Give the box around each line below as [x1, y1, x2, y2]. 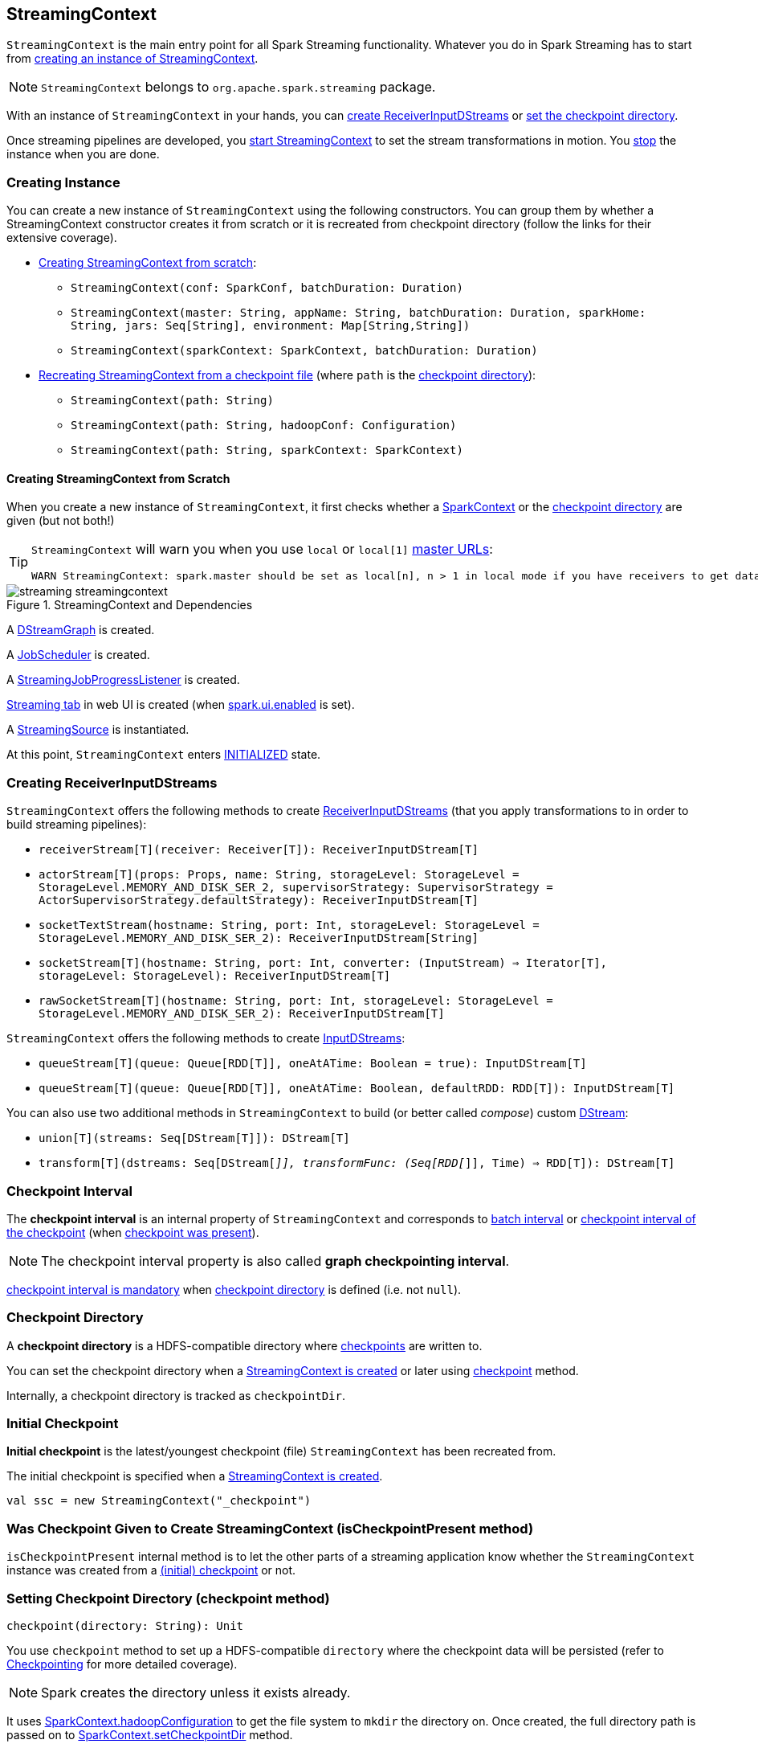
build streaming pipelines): [6, 817, 147, 832]
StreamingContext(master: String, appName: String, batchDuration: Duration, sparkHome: [71, 306, 646, 320]
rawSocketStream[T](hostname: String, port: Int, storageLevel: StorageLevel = [39, 994, 553, 1008]
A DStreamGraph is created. [6, 623, 155, 637]
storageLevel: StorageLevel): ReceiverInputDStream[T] [39, 969, 391, 983]
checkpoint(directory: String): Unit [6, 1619, 244, 1632]
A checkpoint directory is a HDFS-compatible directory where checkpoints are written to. [6, 1338, 483, 1353]
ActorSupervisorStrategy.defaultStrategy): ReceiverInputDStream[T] [39, 894, 479, 907]
